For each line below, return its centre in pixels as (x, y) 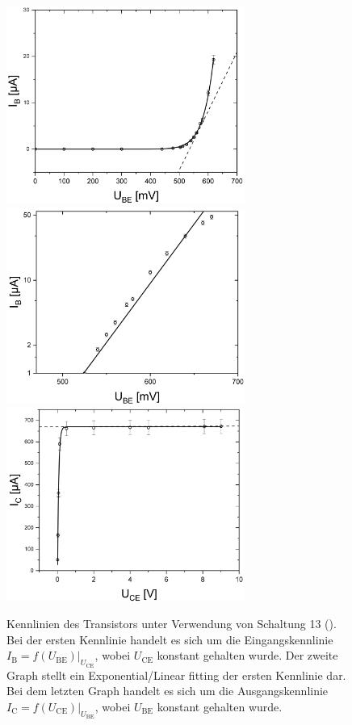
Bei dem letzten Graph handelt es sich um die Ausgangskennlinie (168, 691)
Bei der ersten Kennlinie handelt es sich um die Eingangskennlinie (170, 639)
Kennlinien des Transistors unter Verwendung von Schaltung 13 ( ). (172, 624)
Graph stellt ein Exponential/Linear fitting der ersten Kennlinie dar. (176, 675)
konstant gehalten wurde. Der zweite (247, 655)
